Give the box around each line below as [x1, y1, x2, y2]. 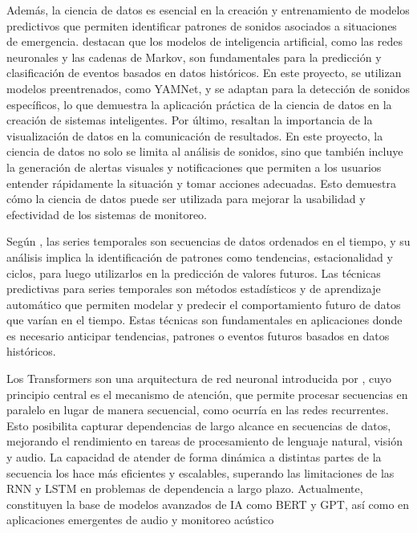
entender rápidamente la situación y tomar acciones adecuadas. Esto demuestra [6, 174, 397, 191]
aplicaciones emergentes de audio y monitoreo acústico [6, 511, 274, 528]
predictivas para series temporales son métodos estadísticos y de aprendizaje [6, 280, 381, 297]
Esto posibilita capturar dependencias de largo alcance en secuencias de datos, [6, 417, 391, 433]
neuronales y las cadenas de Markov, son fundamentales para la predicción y [6, 48, 382, 65]
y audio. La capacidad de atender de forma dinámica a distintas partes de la [6, 449, 382, 466]
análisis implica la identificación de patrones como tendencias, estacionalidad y [6, 248, 393, 265]
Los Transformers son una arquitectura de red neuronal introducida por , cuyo [6, 370, 392, 387]
